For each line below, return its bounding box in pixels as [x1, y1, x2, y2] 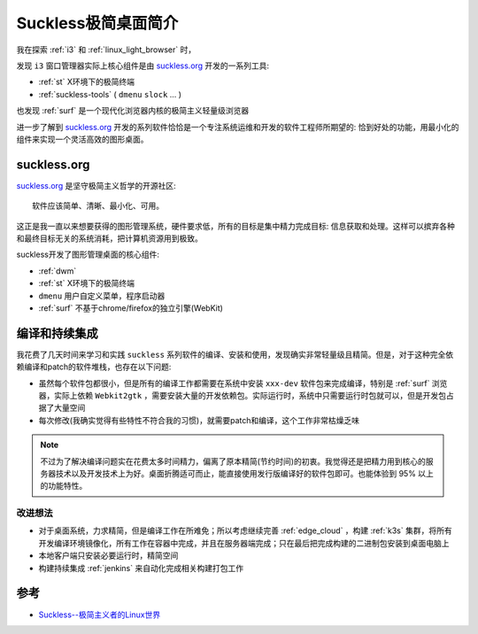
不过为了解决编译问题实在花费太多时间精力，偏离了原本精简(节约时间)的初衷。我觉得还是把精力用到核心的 [40, 456, 427, 467]
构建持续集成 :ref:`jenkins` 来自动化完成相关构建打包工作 [38, 562, 243, 573]
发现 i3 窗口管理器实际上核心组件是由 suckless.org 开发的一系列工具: [16, 60, 270, 71]
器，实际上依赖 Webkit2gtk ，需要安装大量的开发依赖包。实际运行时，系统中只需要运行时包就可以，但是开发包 [38, 390, 447, 400]
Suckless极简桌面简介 [16, 13, 179, 33]
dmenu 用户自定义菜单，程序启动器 [38, 290, 166, 301]
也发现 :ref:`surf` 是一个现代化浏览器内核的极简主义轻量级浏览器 [16, 105, 250, 116]
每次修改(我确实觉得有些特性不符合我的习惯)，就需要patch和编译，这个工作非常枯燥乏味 [38, 414, 360, 425]
